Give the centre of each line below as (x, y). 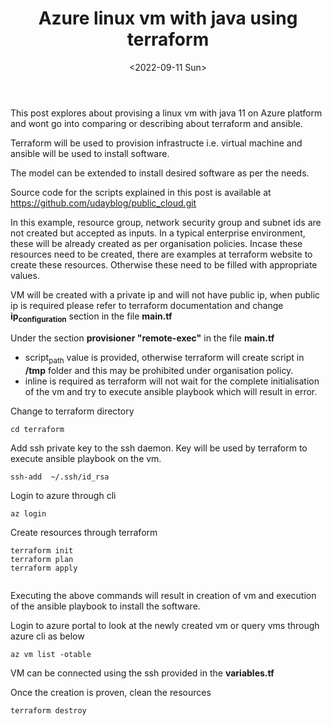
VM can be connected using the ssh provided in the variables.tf (142, 673)
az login (28, 513)
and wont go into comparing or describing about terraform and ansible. (156, 123)
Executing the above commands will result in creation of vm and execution (163, 595)
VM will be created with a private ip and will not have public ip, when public (165, 294)
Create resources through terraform (84, 532)
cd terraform (37, 429)
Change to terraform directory (72, 411)
